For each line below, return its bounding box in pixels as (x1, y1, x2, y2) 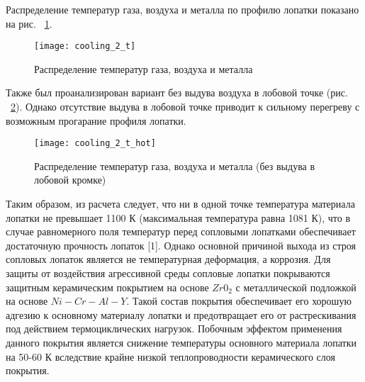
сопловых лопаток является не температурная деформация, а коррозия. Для (6, 252, 331, 266)
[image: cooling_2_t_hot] (34, 138, 156, 149)
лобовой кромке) (34, 172, 106, 187)
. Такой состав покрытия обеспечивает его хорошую (126, 293, 352, 308)
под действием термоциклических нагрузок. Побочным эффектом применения (6, 321, 342, 336)
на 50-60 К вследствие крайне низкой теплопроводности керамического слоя (6, 349, 335, 364)
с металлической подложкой (235, 279, 356, 294)
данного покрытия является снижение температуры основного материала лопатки (6, 335, 357, 349)
